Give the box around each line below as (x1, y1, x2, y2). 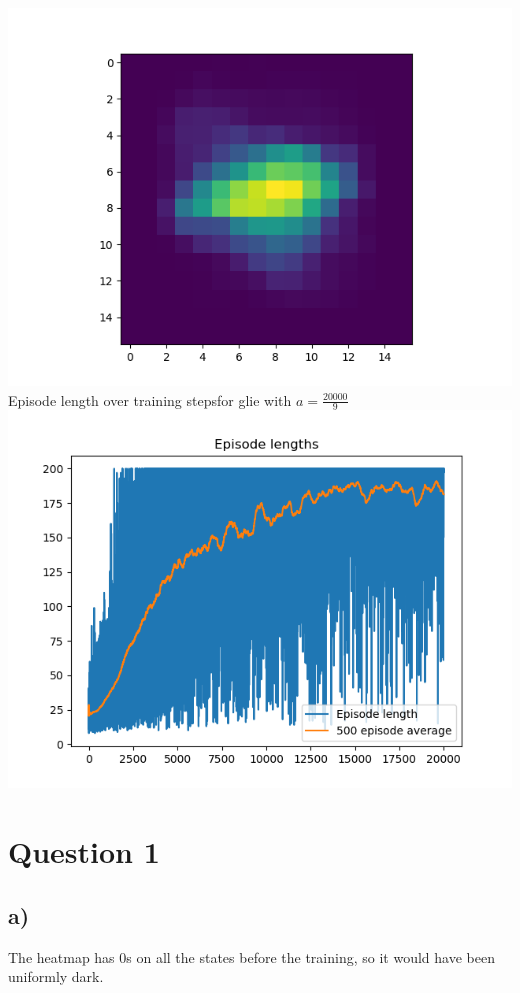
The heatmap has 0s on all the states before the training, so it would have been (8, 946, 495, 967)
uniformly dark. (8, 966, 104, 987)
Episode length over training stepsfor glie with (8, 389, 292, 410)
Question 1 (8, 831, 160, 872)
